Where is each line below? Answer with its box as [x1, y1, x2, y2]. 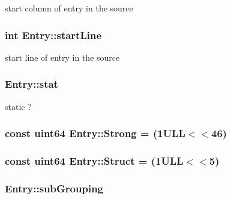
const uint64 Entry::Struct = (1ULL [5, 153, 184, 168]
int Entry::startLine [5, 27, 102, 42]
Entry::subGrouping [5, 180, 104, 195]
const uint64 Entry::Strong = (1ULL [5, 126, 185, 141]
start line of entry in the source [5, 51, 120, 63]
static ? [5, 100, 32, 112]
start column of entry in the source [5, 2, 133, 14]
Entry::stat [5, 76, 58, 91]
